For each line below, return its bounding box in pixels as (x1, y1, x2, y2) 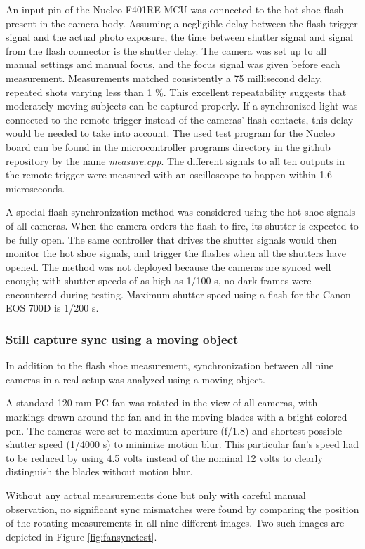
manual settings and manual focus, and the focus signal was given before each (6, 57, 340, 72)
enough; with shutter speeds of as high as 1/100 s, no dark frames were (6, 273, 312, 288)
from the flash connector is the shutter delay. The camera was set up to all (6, 43, 327, 58)
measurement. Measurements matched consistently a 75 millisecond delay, (6, 70, 323, 85)
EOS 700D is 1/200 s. (6, 300, 99, 315)
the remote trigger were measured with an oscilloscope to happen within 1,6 (6, 167, 333, 182)
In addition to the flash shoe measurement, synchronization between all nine (6, 358, 334, 373)
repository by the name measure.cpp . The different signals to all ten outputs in (6, 153, 345, 168)
